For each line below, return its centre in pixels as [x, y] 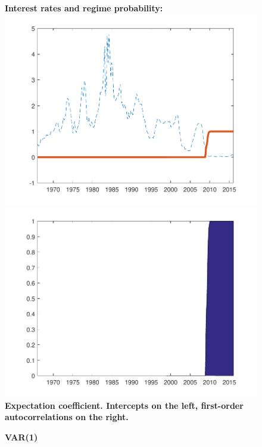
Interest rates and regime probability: [84, 8]
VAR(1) [21, 437]
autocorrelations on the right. [67, 417]
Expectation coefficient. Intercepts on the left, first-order [124, 405]
